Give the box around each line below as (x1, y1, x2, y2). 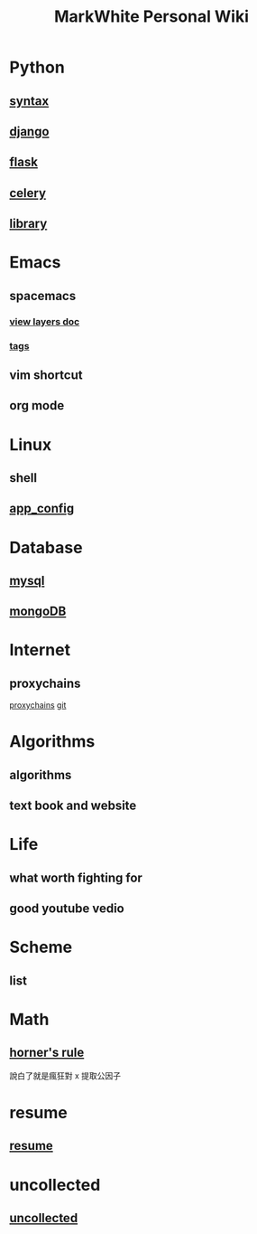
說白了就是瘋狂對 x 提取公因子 (9, 1069, 122, 1081)
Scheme (9, 937, 73, 957)
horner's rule (9, 1045, 85, 1060)
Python (9, 57, 65, 78)
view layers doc (9, 315, 80, 327)
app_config (9, 501, 75, 516)
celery (9, 185, 47, 201)
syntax (9, 93, 50, 108)
